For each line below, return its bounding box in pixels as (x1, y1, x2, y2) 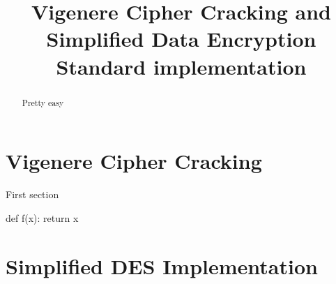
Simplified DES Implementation (6, 251, 318, 280)
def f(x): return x (6, 210, 79, 225)
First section (6, 187, 59, 202)
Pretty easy (22, 96, 64, 108)
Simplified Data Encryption (46, 24, 316, 53)
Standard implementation (56, 52, 307, 80)
